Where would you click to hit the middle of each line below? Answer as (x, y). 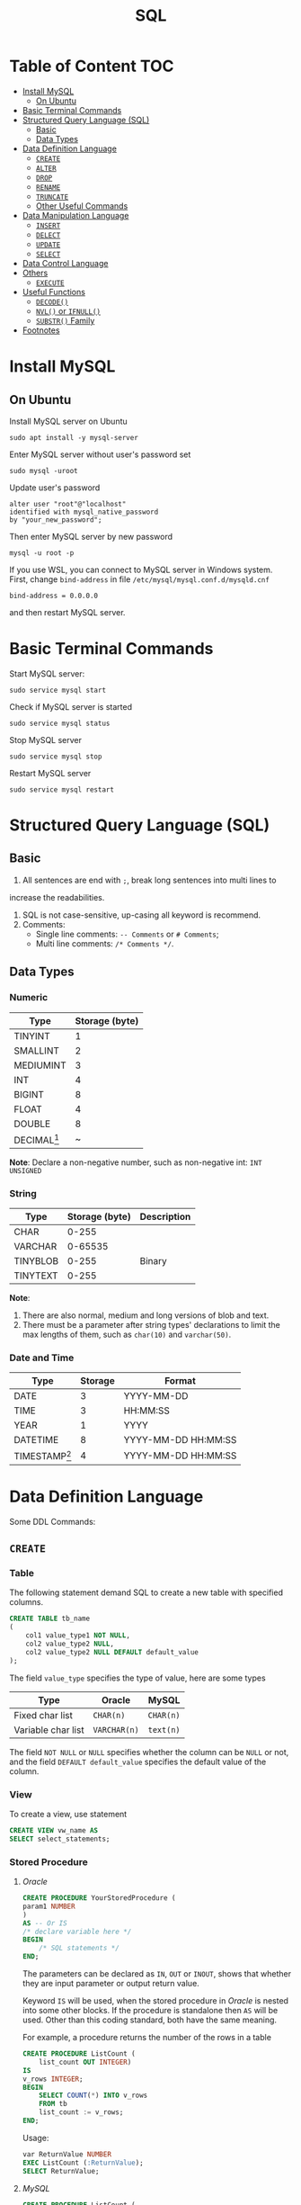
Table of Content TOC (92, 66)
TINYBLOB (36, 1261)
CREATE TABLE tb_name (50, 1619)
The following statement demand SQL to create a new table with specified (146, 1592)
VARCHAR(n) (116, 1730)
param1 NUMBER (49, 1906)
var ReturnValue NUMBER (67, 2154)
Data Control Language (65, 263)
